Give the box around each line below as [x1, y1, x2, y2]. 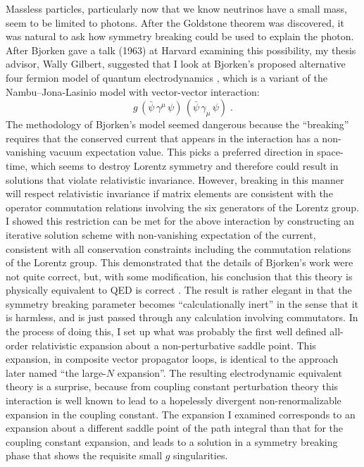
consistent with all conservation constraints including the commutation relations [6, 241, 351, 256]
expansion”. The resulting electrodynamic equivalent [117, 365, 342, 380]
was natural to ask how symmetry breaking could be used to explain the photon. [6, 29, 354, 44]
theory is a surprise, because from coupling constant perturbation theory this [6, 379, 339, 394]
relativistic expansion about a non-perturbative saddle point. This [31, 337, 316, 352]
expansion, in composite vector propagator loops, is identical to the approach [6, 351, 339, 366]
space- [317, 144, 344, 159]
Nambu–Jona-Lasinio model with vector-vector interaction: [6, 84, 260, 99]
